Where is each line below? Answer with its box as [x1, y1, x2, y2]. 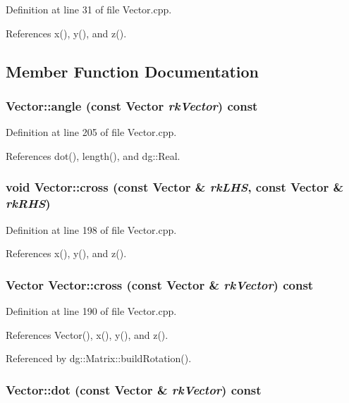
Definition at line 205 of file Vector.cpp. [6, 125, 177, 139]
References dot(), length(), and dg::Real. [6, 148, 180, 163]
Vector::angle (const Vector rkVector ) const [6, 97, 258, 114]
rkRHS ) [6, 194, 51, 212]
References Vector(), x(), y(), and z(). [6, 327, 169, 342]
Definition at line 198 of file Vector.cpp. [6, 222, 177, 237]
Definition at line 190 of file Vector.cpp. [6, 303, 177, 318]
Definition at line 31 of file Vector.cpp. [6, 2, 172, 16]
